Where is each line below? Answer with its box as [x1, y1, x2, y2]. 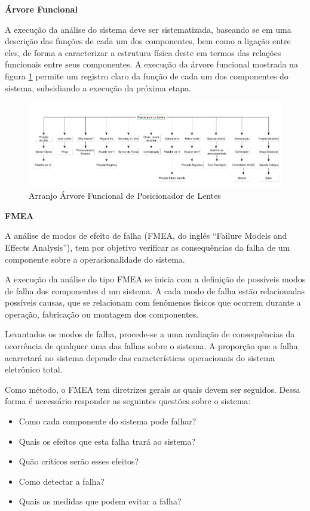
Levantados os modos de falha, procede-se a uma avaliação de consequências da [5, 328, 295, 340]
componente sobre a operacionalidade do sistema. [5, 253, 185, 265]
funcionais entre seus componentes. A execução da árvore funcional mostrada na [5, 58, 298, 70]
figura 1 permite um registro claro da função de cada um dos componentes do [5, 69, 288, 82]
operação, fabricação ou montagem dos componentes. [5, 307, 199, 320]
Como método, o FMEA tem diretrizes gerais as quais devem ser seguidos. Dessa [5, 383, 300, 395]
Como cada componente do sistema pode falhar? [19, 415, 197, 427]
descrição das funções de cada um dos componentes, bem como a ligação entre [5, 35, 291, 47]
